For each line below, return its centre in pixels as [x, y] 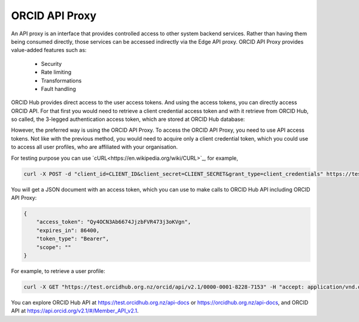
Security [51, 63]
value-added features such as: [49, 50]
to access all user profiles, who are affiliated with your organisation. [95, 147]
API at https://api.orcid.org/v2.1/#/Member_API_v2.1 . [75, 311]
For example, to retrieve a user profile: [58, 271]
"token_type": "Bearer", [73, 239]
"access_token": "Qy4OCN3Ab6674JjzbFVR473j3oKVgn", [114, 222]
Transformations [61, 80]
